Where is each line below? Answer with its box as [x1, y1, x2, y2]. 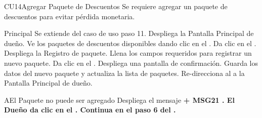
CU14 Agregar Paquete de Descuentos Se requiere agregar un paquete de [4, 1, 228, 11]
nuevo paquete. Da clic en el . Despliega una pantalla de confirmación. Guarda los [4, 57, 258, 68]
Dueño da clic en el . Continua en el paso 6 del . [4, 104, 176, 115]
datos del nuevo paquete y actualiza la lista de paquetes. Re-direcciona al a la [4, 67, 245, 78]
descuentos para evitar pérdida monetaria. [4, 11, 135, 21]
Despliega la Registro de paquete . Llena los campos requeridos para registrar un [4, 48, 252, 58]
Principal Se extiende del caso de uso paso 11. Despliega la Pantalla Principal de [4, 28, 254, 38]
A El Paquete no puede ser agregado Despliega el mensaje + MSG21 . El [4, 94, 235, 105]
